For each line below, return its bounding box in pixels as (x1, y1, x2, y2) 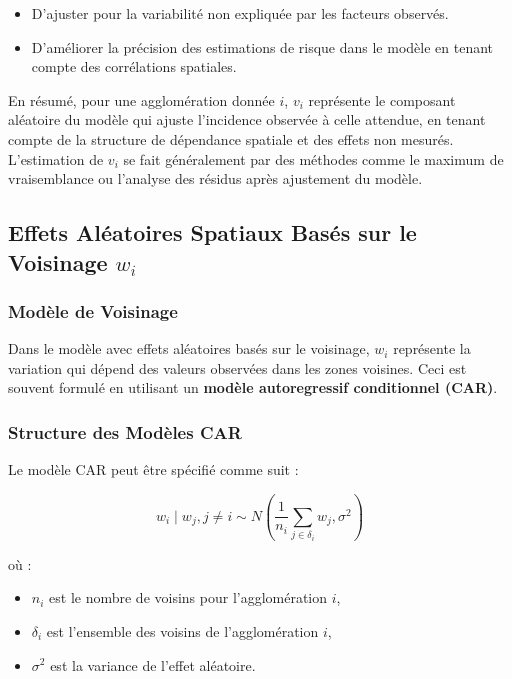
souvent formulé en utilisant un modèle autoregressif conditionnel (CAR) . (8, 377, 498, 398)
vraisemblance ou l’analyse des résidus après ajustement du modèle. (8, 168, 423, 189)
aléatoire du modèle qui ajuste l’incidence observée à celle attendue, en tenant (8, 109, 486, 130)
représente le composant (308, 89, 456, 110)
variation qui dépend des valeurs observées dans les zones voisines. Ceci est (8, 357, 467, 378)
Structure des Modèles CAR (8, 419, 242, 444)
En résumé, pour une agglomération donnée (8, 89, 275, 110)
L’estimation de (8, 148, 104, 169)
